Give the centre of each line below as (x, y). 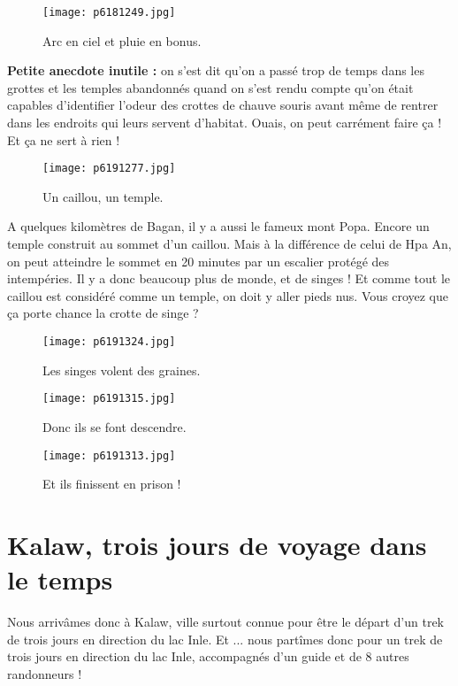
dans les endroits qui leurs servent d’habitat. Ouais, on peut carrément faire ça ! (225, 123)
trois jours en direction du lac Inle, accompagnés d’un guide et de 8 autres (208, 656)
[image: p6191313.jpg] (109, 455)
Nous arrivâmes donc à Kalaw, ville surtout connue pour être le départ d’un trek (226, 622)
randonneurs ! (45, 673)
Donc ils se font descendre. (114, 426)
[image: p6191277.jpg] (109, 169)
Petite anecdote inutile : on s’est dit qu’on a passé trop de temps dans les (216, 70)
